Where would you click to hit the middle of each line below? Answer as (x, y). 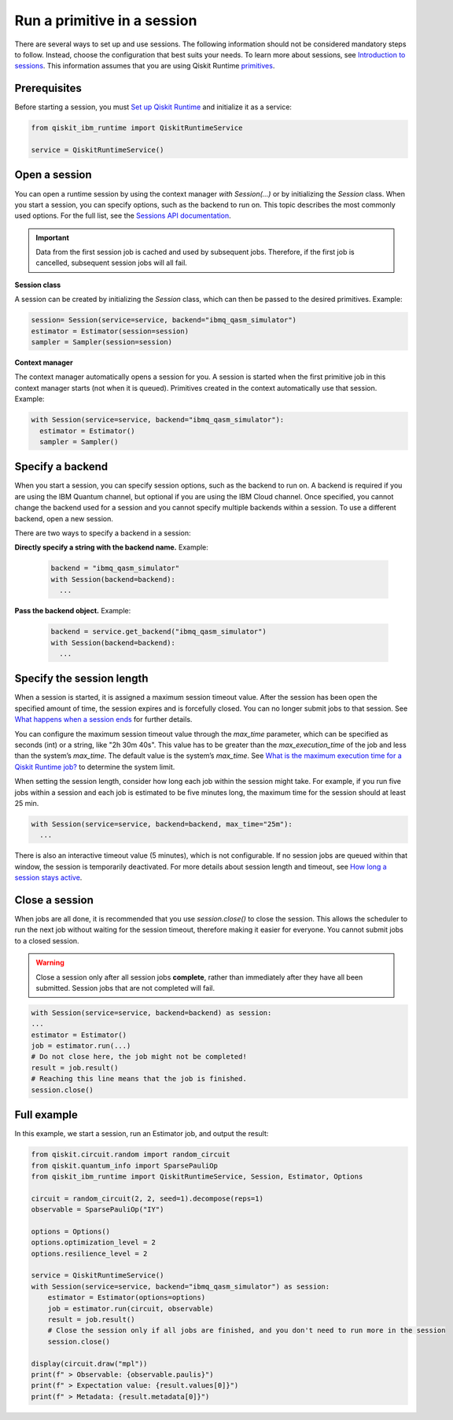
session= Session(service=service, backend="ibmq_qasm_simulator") (164, 320)
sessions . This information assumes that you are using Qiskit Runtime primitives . (145, 66)
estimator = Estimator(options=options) (127, 1298)
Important (53, 237)
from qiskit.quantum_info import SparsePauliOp (124, 1165)
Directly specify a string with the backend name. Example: (111, 547)
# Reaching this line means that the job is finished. (139, 1079)
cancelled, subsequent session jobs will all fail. (112, 263)
